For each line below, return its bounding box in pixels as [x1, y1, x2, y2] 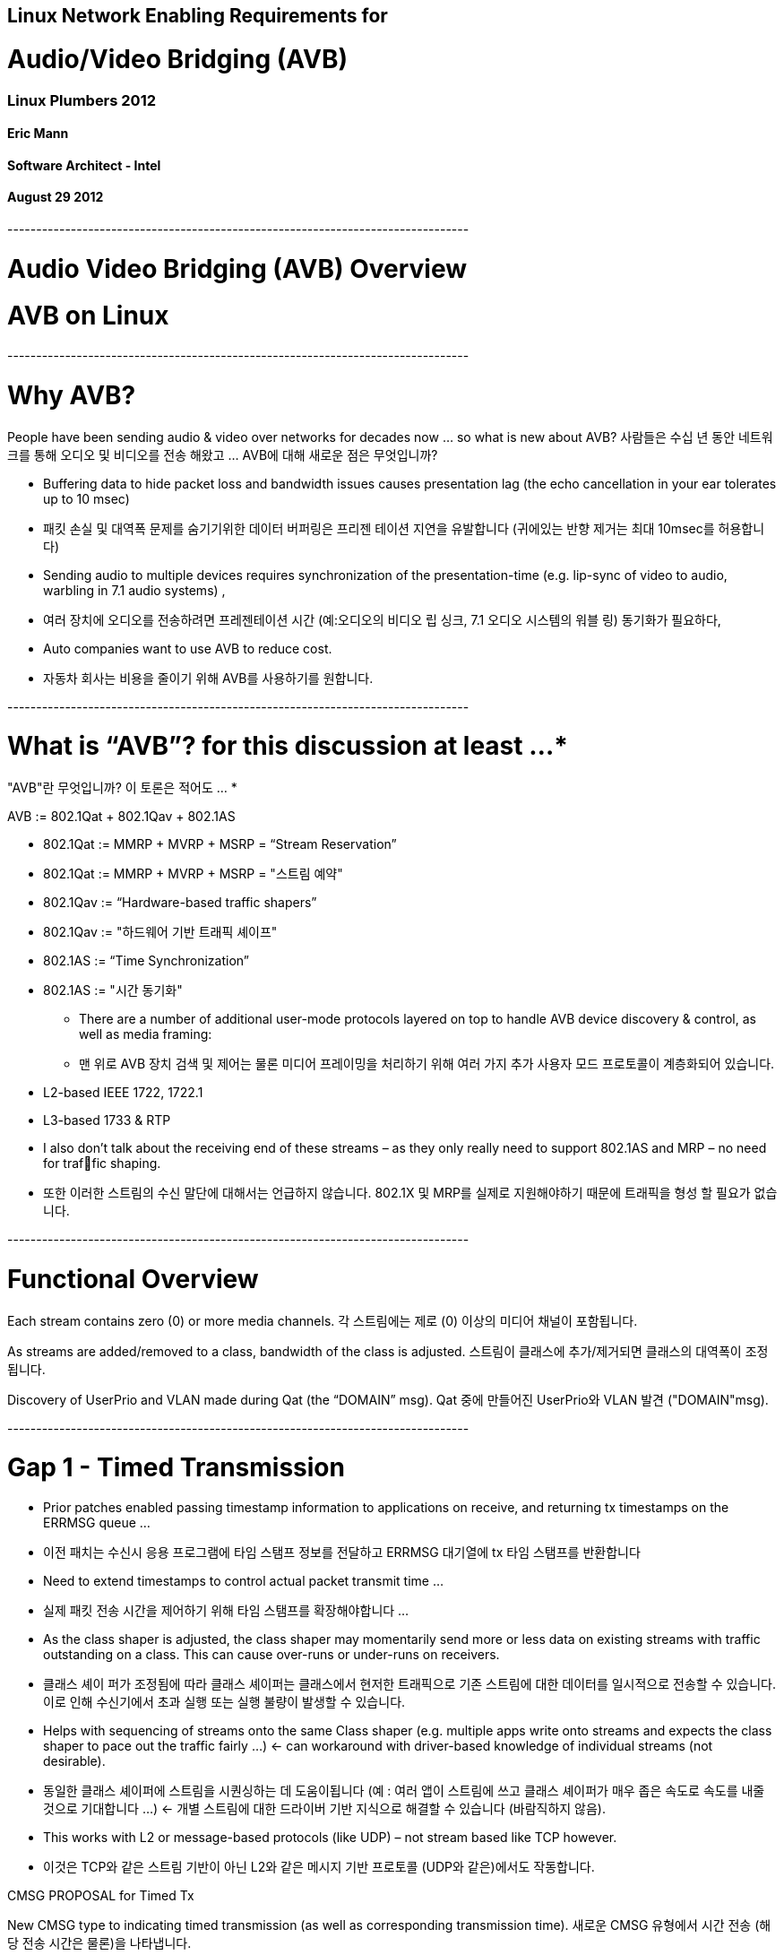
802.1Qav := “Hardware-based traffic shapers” [43, 895, 317, 911]
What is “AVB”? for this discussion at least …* [7, 731, 568, 762]
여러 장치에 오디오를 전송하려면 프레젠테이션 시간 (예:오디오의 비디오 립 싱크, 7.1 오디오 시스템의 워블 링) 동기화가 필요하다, [43, 611, 721, 627]
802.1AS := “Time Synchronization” [43, 953, 249, 969]
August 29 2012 [7, 189, 104, 205]
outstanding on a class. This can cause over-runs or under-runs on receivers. [43, 1647, 500, 1663]
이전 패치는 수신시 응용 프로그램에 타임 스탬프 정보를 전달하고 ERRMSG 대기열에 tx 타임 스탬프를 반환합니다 [43, 1544, 641, 1561]
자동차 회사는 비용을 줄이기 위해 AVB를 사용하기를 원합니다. [43, 670, 374, 686]
